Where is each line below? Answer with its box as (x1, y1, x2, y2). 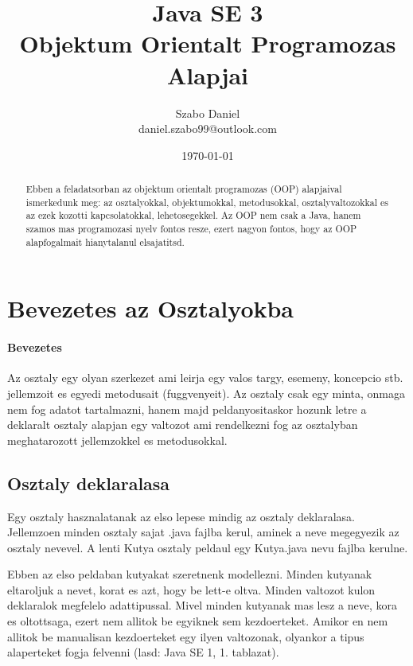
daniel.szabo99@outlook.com (138, 120, 277, 137)
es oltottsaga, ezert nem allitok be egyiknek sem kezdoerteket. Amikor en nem (7, 613, 388, 629)
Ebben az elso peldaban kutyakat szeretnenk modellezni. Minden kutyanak (7, 566, 372, 582)
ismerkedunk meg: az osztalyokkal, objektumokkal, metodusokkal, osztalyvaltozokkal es (25, 195, 388, 208)
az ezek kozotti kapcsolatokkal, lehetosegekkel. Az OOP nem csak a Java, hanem (25, 208, 361, 222)
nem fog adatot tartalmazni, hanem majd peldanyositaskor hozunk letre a (7, 400, 367, 417)
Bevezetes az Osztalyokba (7, 292, 294, 325)
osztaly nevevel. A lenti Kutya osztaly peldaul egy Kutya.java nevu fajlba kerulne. (7, 539, 408, 555)
